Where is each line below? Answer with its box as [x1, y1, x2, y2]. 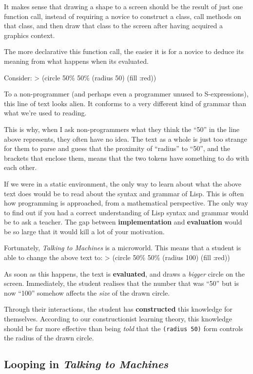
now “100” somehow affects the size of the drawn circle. [4, 287, 170, 298]
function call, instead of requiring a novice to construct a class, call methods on [4, 11, 241, 21]
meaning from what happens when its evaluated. [4, 56, 149, 66]
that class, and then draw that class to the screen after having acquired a [4, 20, 223, 31]
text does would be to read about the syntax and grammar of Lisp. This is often [4, 188, 244, 198]
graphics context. [4, 30, 55, 40]
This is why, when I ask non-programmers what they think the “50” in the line [4, 124, 240, 134]
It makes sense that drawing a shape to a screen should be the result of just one [4, 1, 243, 11]
